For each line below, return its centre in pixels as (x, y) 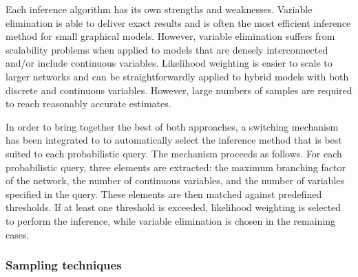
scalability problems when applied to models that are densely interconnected (167, 49)
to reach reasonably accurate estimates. (88, 103)
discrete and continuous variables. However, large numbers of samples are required (179, 90)
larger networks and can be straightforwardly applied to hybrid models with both (177, 76)
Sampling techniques (64, 265)
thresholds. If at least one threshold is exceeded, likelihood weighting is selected (173, 207)
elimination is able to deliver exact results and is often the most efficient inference (178, 22)
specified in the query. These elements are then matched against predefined (164, 193)
